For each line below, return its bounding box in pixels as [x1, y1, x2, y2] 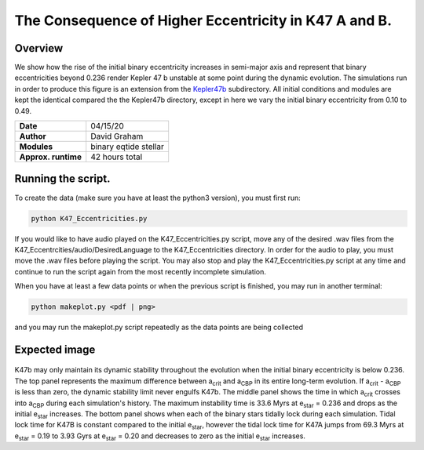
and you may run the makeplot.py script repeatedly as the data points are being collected [14, 322, 304, 332]
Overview [14, 42, 64, 55]
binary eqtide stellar [90, 141, 164, 152]
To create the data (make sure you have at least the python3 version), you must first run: [14, 193, 302, 202]
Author [19, 131, 46, 142]
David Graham [90, 131, 144, 142]
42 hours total [90, 151, 143, 162]
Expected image [14, 343, 96, 356]
